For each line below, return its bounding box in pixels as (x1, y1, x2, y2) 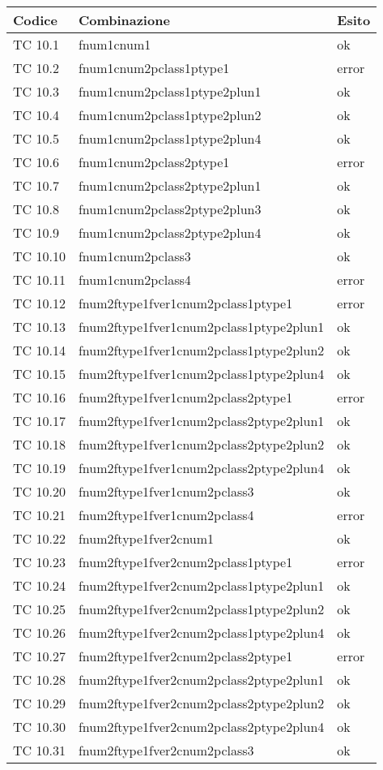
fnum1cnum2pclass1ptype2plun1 (78, 82, 262, 101)
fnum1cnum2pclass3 (78, 247, 191, 265)
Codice (13, 11, 57, 29)
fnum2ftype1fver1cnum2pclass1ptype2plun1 (78, 317, 325, 336)
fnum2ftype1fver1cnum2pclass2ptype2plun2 (78, 435, 325, 454)
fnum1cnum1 (78, 35, 151, 54)
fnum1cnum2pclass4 (78, 270, 191, 289)
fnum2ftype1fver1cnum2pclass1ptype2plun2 (78, 341, 325, 359)
